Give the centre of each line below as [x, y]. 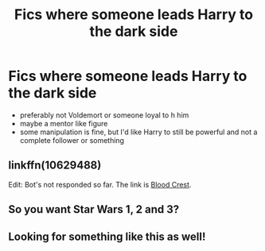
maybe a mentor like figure [64, 123]
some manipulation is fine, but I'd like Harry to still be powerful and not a [138, 132]
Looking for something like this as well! [107, 236]
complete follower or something [72, 140]
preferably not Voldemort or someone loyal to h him [104, 115]
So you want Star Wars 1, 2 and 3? [94, 209]
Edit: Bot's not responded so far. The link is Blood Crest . [100, 184]
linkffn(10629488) [55, 166]
